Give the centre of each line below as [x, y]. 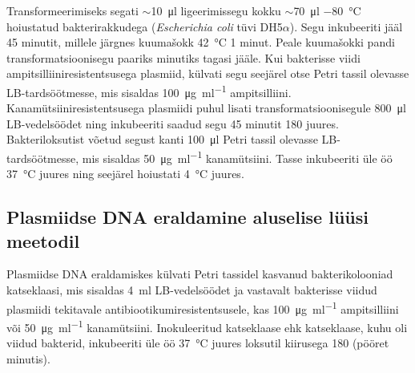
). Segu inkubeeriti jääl [346, 26]
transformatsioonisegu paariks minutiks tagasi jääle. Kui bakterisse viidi [183, 57]
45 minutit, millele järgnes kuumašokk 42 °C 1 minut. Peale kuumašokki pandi [201, 42]
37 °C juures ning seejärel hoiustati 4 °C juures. [125, 174]
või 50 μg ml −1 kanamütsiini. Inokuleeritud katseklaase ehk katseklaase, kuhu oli [207, 326]
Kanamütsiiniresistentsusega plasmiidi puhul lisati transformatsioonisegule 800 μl [206, 108]
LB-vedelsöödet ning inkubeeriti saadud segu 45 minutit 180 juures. [173, 123]
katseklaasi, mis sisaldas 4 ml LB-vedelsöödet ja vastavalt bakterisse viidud [192, 290]
